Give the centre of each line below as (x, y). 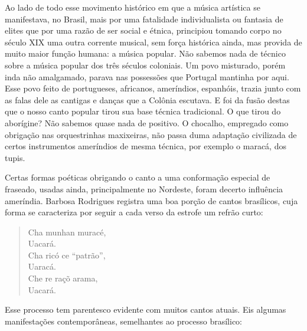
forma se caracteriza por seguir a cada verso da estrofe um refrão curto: (134, 212)
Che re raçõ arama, (63, 278)
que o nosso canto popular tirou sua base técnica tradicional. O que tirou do (143, 111)
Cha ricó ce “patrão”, (67, 255)
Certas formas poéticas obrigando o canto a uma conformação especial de (138, 177)
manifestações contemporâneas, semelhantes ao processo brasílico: (124, 321)
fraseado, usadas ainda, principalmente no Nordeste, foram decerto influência (144, 189)
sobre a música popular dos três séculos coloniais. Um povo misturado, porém (145, 65)
